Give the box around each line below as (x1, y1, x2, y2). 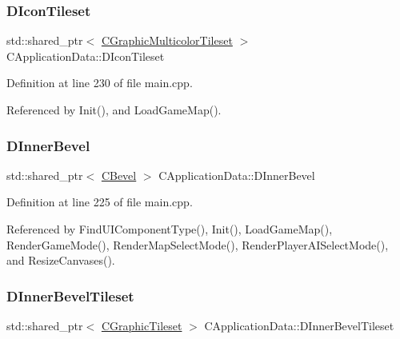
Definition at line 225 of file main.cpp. (6, 193, 193, 210)
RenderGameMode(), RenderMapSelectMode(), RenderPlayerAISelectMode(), (6, 236, 389, 253)
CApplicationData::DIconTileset (6, 47, 165, 64)
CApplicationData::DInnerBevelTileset (204, 317, 394, 333)
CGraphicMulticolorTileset (101, 32, 233, 49)
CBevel (101, 166, 137, 183)
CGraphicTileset (101, 317, 182, 333)
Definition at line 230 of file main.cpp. (6, 74, 193, 91)
